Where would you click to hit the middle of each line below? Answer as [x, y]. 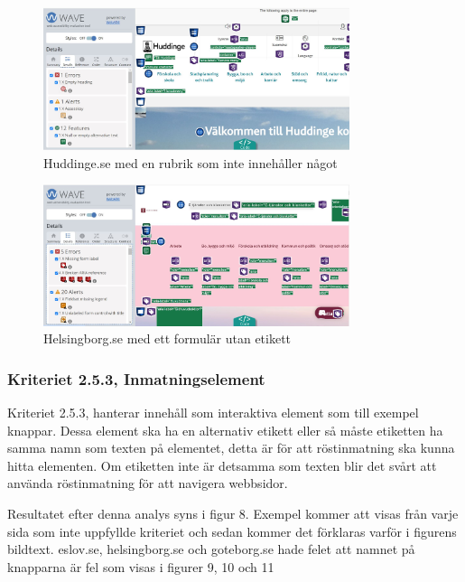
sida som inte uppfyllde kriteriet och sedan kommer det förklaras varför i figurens [232, 531]
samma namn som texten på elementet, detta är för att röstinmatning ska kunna [231, 448]
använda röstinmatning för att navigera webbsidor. [148, 483]
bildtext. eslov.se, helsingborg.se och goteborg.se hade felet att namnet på [211, 549]
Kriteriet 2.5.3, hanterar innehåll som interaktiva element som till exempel [213, 413]
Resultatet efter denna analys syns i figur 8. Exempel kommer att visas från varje [233, 514]
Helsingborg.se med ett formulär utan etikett [167, 338]
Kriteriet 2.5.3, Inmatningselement [136, 378]
